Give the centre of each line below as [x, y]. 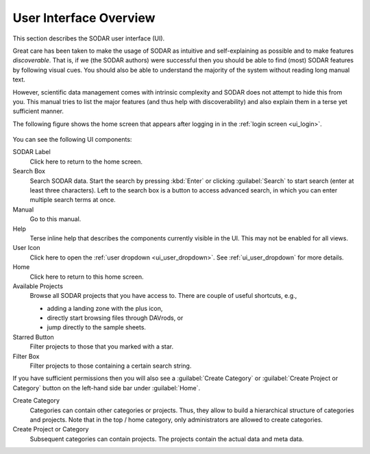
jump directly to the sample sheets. [97, 327]
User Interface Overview [84, 18]
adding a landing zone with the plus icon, [105, 308]
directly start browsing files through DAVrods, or [115, 318]
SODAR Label [32, 152]
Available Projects [38, 286]
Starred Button [33, 337]
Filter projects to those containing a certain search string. [111, 366]
